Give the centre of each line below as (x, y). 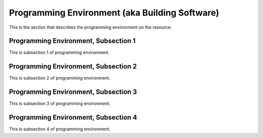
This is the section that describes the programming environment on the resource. (90, 27)
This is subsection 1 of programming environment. (59, 52)
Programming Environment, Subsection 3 (73, 92)
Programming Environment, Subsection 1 (72, 41)
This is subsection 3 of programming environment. (60, 103)
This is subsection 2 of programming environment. (60, 78)
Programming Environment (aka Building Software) (114, 13)
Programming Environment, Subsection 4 (73, 117)
